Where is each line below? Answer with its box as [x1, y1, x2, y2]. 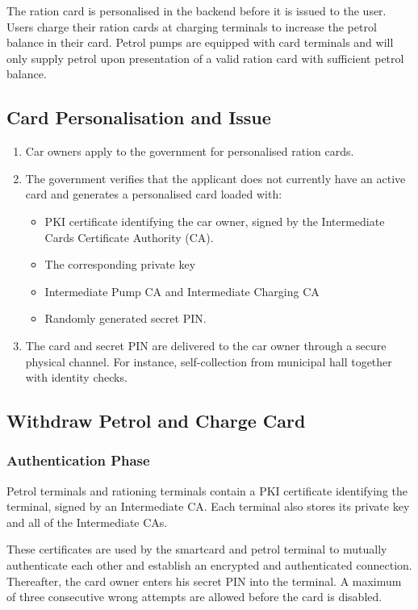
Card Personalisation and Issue [6, 105, 271, 130]
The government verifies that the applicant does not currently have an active [25, 169, 406, 186]
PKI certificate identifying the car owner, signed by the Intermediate [44, 212, 385, 229]
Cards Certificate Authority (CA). [44, 228, 214, 245]
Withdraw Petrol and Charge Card [6, 408, 306, 433]
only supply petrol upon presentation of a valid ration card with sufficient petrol [6, 49, 404, 66]
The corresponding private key [44, 256, 196, 273]
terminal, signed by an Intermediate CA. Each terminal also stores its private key [6, 498, 410, 515]
